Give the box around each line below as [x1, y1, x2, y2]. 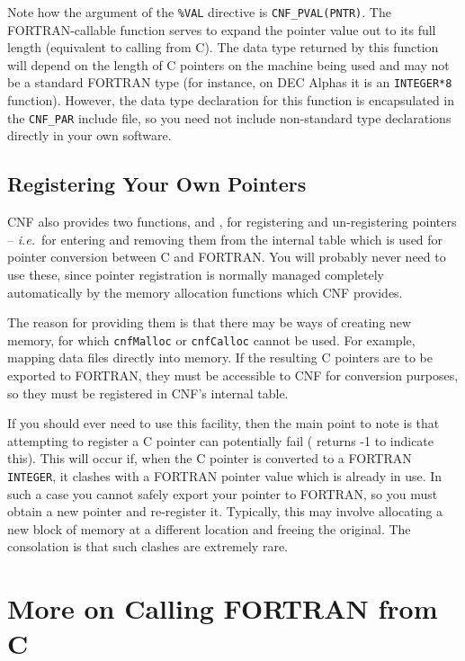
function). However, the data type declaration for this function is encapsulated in [7, 91, 454, 110]
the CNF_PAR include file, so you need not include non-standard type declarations [7, 108, 452, 127]
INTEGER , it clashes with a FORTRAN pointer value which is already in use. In [7, 466, 443, 485]
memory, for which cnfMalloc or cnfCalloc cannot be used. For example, [7, 330, 416, 349]
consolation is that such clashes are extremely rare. [7, 537, 289, 556]
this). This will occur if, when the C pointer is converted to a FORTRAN [7, 449, 412, 468]
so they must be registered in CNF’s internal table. [7, 383, 289, 402]
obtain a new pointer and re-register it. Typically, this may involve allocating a [7, 502, 443, 521]
